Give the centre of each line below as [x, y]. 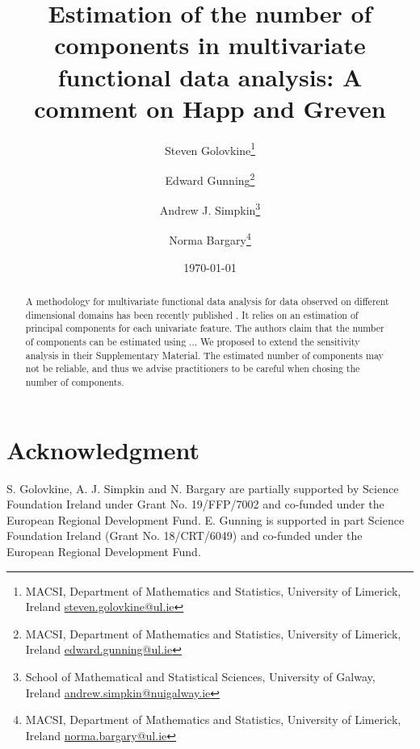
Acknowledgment [103, 449]
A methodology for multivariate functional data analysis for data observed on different [207, 301]
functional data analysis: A [210, 76]
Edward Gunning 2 [210, 178]
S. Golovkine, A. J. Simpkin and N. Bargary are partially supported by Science [203, 488]
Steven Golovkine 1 [210, 149]
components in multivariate [210, 45]
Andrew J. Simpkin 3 [210, 209]
